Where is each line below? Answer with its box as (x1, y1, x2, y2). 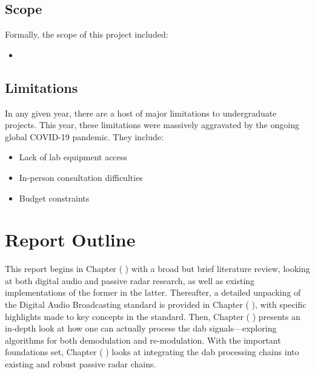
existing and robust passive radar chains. (5, 358, 156, 370)
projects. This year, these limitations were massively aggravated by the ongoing (5, 118, 299, 131)
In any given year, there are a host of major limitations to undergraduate (5, 106, 277, 119)
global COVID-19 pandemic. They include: (5, 130, 164, 143)
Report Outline (5, 227, 136, 252)
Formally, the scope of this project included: (5, 28, 168, 41)
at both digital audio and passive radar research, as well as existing (5, 274, 255, 287)
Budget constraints (19, 191, 90, 204)
